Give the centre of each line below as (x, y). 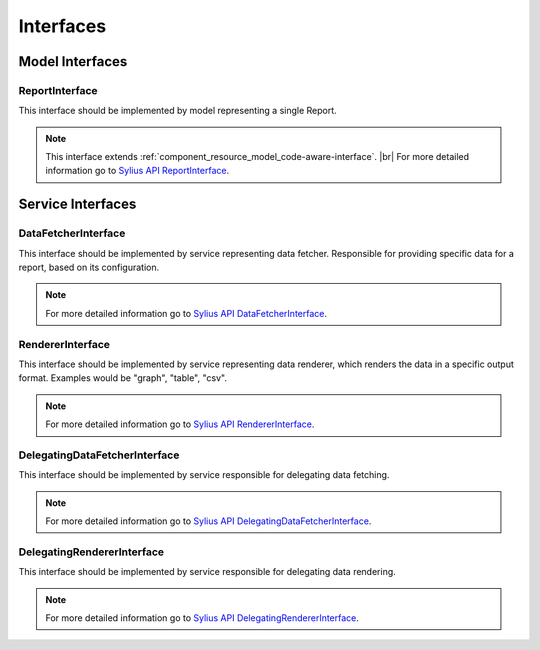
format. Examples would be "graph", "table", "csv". (122, 378)
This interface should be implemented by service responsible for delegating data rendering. (207, 572)
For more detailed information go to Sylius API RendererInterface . (180, 424)
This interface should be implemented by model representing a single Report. (177, 111)
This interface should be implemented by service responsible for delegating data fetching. (204, 475)
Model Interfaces (73, 61)
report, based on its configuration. (89, 267)
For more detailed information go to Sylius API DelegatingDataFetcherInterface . (208, 521)
